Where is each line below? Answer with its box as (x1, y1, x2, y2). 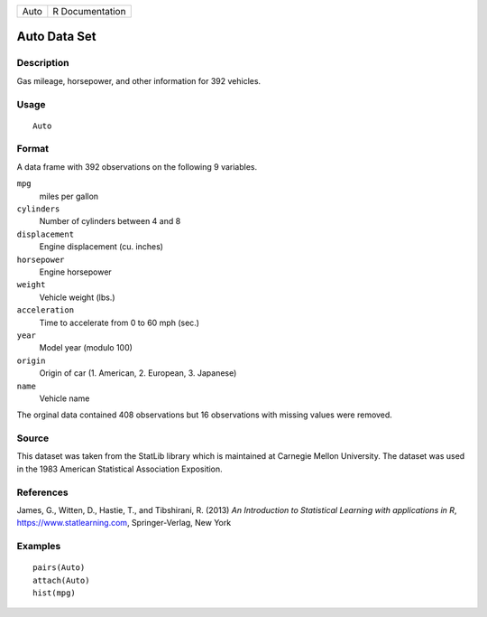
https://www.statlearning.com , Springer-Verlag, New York (16, 518, 232, 528)
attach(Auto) (32, 575, 90, 585)
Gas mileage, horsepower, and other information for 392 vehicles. (16, 75, 262, 86)
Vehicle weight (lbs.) (39, 292, 116, 303)
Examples (16, 540, 61, 553)
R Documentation (52, 5, 126, 17)
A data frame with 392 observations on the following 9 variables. (16, 161, 258, 172)
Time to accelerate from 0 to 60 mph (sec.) (39, 317, 200, 328)
